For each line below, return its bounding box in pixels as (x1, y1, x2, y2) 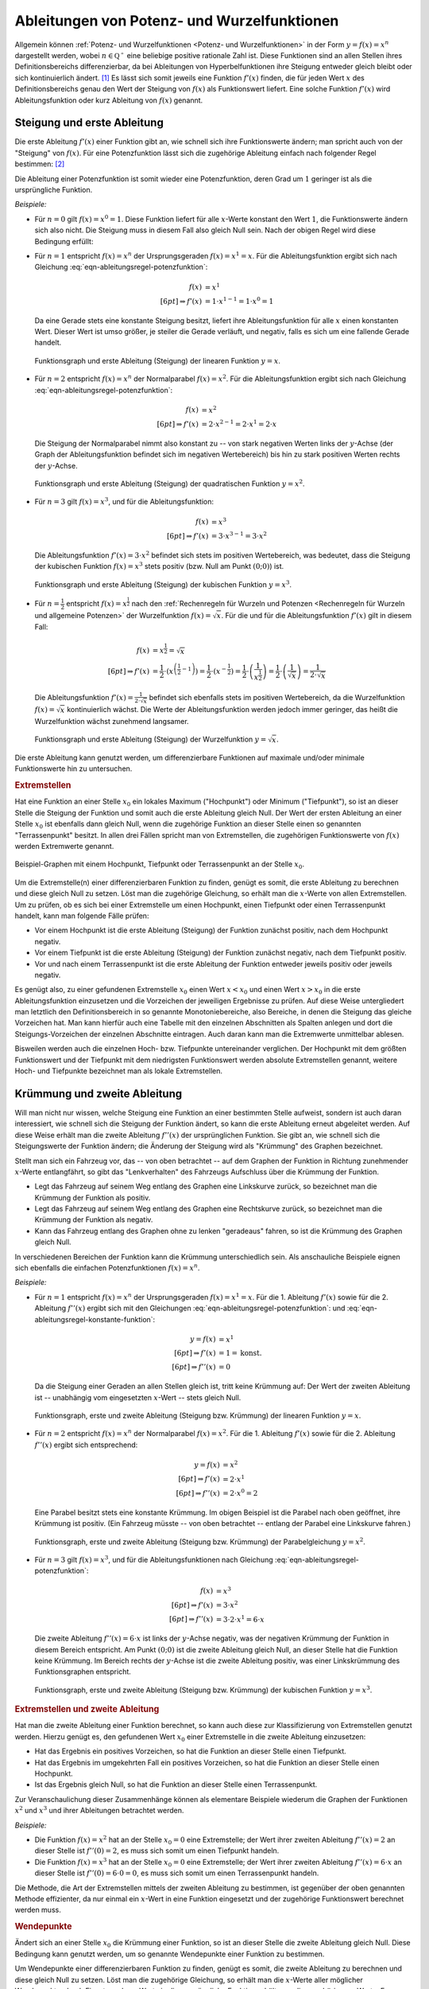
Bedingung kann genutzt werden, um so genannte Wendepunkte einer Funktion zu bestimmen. (14, 1949, 325, 1959)
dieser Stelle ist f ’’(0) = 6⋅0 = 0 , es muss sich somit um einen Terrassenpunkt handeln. (34, 1868, 319, 1878)
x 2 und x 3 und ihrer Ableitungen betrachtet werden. (14, 1804, 184, 1816)
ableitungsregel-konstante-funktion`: (34, 1314, 156, 1324)
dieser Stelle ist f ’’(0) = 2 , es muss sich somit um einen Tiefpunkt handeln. (34, 1846, 280, 1855)
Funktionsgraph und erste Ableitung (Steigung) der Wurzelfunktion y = (34, 734, 267, 744)
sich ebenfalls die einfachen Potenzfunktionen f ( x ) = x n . (14, 1262, 200, 1273)
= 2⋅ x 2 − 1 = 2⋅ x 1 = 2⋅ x (201, 418, 277, 429)
